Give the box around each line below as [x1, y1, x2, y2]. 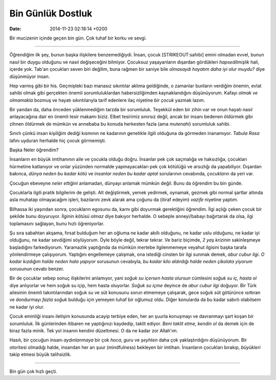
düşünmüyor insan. [9, 73, 50, 79]
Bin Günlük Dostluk [9, 8, 93, 19]
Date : [9, 26, 21, 32]
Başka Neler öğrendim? [9, 147, 59, 153]
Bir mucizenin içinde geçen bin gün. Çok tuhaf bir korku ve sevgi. [9, 35, 147, 41]
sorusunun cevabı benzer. [9, 266, 64, 272]
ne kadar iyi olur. [9, 304, 44, 310]
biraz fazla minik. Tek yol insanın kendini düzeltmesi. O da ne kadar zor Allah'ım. [9, 328, 178, 333]
